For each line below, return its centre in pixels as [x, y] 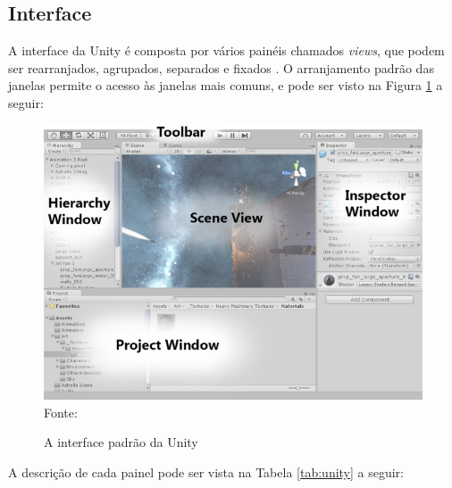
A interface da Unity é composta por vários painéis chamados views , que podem [226, 50]
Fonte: [61, 412]
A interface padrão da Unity [121, 442]
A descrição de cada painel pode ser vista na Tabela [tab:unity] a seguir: [206, 471]
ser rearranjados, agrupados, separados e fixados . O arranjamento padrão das [221, 67]
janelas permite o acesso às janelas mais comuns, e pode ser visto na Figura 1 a [226, 85]
